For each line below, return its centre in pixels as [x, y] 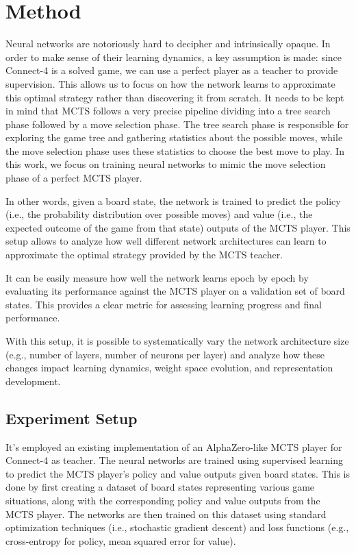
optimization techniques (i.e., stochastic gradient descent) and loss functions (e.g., [177, 527]
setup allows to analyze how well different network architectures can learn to [166, 241]
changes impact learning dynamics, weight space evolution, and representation [169, 368]
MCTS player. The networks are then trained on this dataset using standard [166, 514]
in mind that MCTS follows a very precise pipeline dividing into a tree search [168, 111]
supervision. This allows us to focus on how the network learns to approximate [170, 83]
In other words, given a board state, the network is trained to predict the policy [173, 200]
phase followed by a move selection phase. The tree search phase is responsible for [177, 124]
